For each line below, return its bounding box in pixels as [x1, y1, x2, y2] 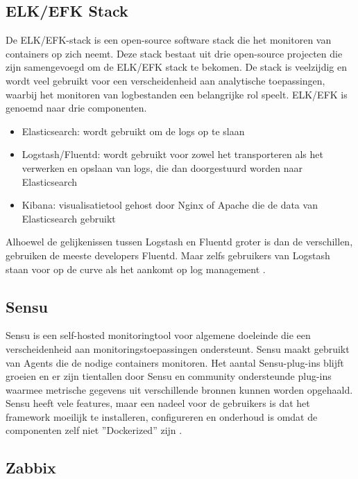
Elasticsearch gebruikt [22, 211, 116, 225]
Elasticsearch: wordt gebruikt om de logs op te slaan [22, 123, 245, 138]
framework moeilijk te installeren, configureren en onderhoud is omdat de [6, 409, 318, 424]
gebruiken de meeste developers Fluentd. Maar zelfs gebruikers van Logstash [6, 247, 330, 262]
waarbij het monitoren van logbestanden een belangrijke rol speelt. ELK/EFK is [6, 87, 348, 101]
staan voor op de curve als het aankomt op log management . [6, 261, 266, 276]
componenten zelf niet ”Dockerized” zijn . [6, 423, 182, 437]
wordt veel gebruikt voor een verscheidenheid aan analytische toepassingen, [6, 73, 325, 87]
